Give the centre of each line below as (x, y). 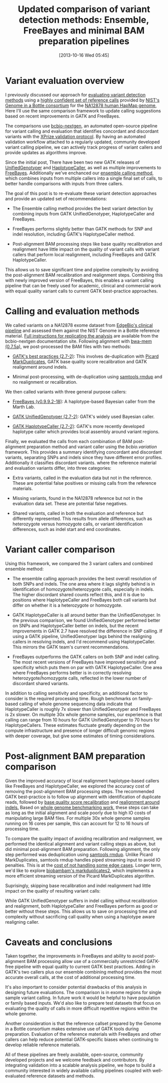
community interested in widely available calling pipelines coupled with (78, 1070)
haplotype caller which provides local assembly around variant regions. (86, 431)
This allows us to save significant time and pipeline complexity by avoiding (82, 269)
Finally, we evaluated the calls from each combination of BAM (69, 441)
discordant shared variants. (40, 683)
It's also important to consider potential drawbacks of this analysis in (76, 987)
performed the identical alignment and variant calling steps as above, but (80, 844)
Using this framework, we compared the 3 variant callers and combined (79, 563)
